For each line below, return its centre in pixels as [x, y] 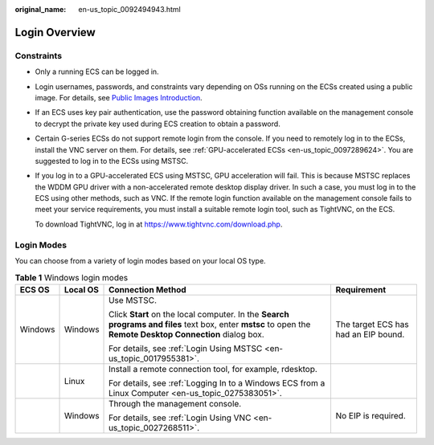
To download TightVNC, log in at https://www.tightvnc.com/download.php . [159, 224]
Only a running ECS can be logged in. [97, 71]
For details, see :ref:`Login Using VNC [180, 418]
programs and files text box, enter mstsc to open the [210, 324]
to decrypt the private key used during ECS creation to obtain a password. [158, 124]
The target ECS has [372, 324]
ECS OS [35, 289]
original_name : [41, 9]
